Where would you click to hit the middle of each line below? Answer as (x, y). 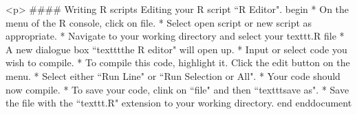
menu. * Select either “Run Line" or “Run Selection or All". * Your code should (173, 75)
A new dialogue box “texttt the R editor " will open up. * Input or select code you (176, 49)
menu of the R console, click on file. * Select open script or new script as (159, 22)
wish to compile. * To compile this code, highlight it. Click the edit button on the (178, 62)
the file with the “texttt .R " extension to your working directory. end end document (179, 103)
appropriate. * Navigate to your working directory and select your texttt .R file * (175, 36)
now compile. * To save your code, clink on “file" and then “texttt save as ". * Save (177, 89)
